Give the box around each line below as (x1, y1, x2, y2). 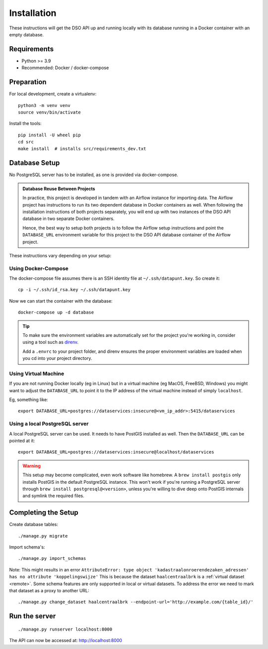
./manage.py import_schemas (18, 555, 86, 561)
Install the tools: (9, 120, 42, 126)
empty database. (9, 31, 44, 37)
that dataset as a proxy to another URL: (9, 588, 89, 593)
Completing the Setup (9, 508, 79, 517)
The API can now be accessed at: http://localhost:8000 (9, 638, 123, 644)
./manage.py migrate (18, 533, 68, 539)
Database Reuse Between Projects (22, 186, 95, 192)
